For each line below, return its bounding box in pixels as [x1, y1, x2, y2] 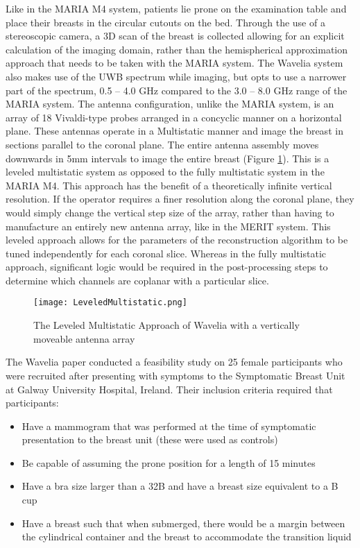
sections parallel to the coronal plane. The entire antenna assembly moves [6, 137, 319, 151]
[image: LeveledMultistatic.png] [33, 298, 187, 308]
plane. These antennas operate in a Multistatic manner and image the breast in [6, 123, 343, 138]
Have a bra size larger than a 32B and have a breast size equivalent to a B [22, 479, 338, 493]
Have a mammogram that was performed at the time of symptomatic [22, 418, 316, 433]
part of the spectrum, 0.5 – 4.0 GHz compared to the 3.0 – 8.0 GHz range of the [6, 83, 348, 97]
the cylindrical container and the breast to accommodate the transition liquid [22, 529, 352, 544]
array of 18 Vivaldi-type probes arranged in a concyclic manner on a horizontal [6, 110, 342, 124]
